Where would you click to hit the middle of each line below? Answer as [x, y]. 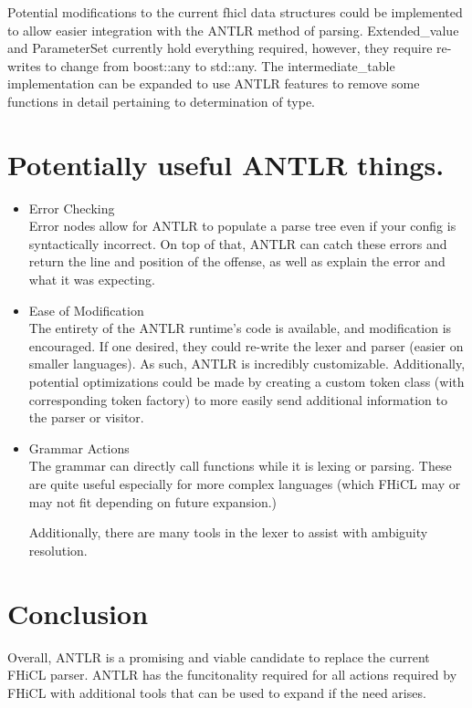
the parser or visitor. [86, 417]
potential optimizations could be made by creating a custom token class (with [246, 382]
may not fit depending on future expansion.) [153, 501]
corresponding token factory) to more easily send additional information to [238, 399]
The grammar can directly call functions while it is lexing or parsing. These [240, 466]
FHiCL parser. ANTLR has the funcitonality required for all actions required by [232, 675]
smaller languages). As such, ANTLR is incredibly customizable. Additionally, [247, 364]
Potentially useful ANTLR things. [226, 164]
